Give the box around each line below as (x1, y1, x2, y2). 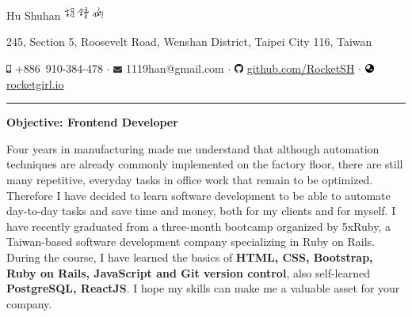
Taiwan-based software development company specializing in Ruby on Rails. (6, 233, 376, 250)
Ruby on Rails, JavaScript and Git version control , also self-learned (6, 264, 370, 281)
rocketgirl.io (6, 75, 64, 92)
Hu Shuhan (6, 6, 61, 23)
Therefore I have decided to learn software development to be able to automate (6, 187, 391, 203)
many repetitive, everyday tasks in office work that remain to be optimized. (6, 171, 373, 187)
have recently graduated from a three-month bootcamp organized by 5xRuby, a (6, 217, 391, 234)
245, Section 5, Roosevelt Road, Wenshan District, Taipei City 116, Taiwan (6, 33, 372, 50)
